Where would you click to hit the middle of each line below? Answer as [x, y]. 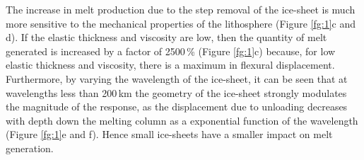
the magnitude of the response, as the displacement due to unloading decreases [177, 107]
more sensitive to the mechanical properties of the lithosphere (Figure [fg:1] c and [181, 23]
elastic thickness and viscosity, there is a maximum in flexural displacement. [170, 65]
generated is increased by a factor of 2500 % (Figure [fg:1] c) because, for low [171, 51]
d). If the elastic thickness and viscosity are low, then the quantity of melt [166, 37]
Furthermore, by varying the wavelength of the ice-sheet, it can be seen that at [177, 78]
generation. [30, 148]
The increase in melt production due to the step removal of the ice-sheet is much [181, 9]
